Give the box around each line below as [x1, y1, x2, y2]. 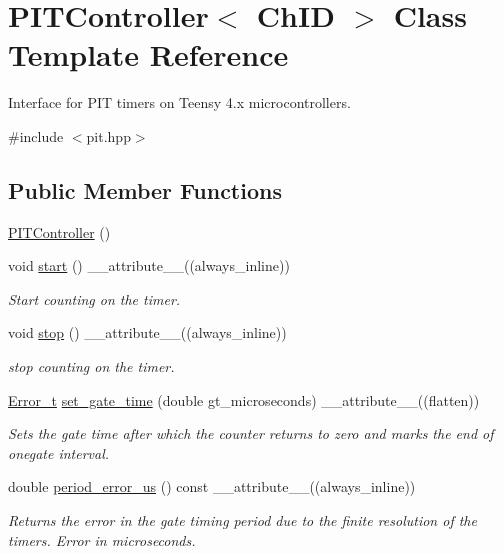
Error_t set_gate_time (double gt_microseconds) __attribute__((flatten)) [8, 389, 480, 410]
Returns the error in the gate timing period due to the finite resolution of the [8, 510, 477, 531]
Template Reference [8, 34, 289, 75]
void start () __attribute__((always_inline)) [8, 255, 290, 276]
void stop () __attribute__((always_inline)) [8, 322, 287, 343]
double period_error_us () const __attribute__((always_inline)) [8, 476, 416, 497]
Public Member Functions [8, 174, 282, 205]
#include [8, 125, 64, 146]
